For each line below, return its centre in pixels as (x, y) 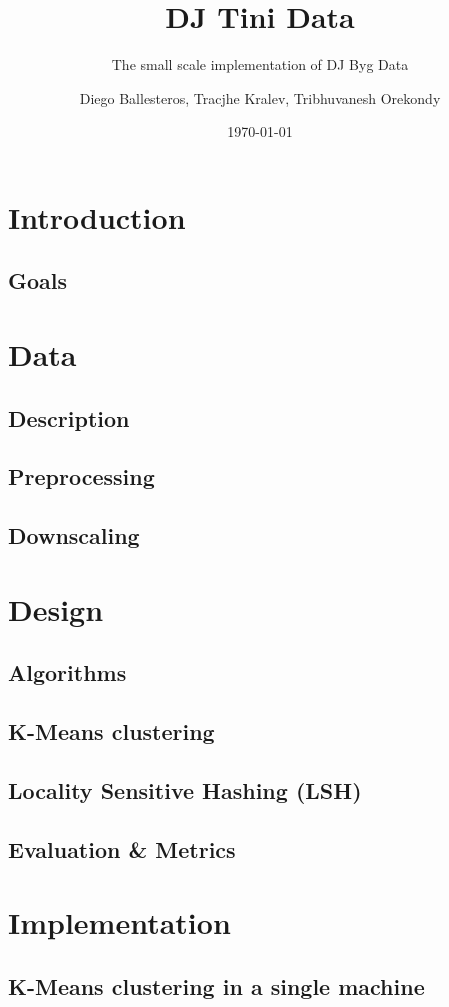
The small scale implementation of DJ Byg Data (260, 64)
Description (69, 417)
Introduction (97, 216)
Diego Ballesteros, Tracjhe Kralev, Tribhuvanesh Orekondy (260, 97)
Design (56, 608)
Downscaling (74, 535)
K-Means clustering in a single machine (216, 985)
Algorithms (67, 672)
